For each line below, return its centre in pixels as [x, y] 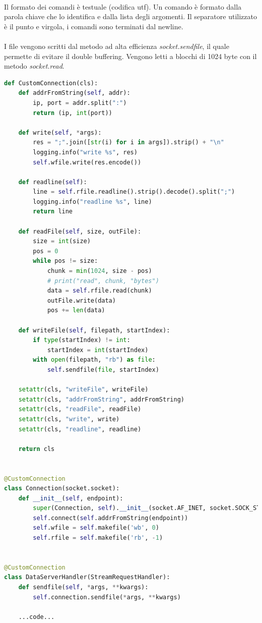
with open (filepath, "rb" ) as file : [94, 360]
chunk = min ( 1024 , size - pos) [100, 271]
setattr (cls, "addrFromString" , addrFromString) [101, 399]
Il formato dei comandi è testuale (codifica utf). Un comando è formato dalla [123, 6]
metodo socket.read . [34, 66]
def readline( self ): [53, 182]
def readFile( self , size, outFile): [80, 231]
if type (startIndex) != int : [82, 340]
